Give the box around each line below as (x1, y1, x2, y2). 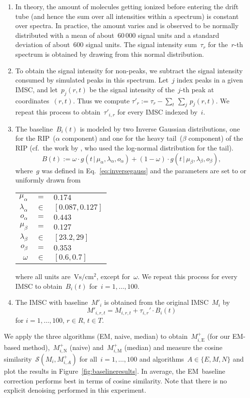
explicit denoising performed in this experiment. (4, 385, 146, 395)
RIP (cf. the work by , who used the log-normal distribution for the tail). (15, 142, 234, 152)
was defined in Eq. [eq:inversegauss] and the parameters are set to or (41, 165, 247, 175)
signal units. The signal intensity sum (85, 39, 197, 50)
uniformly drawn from (15, 175, 81, 185)
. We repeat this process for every (138, 271, 237, 282)
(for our (207, 331, 230, 341)
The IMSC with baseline (15, 297, 88, 307)
